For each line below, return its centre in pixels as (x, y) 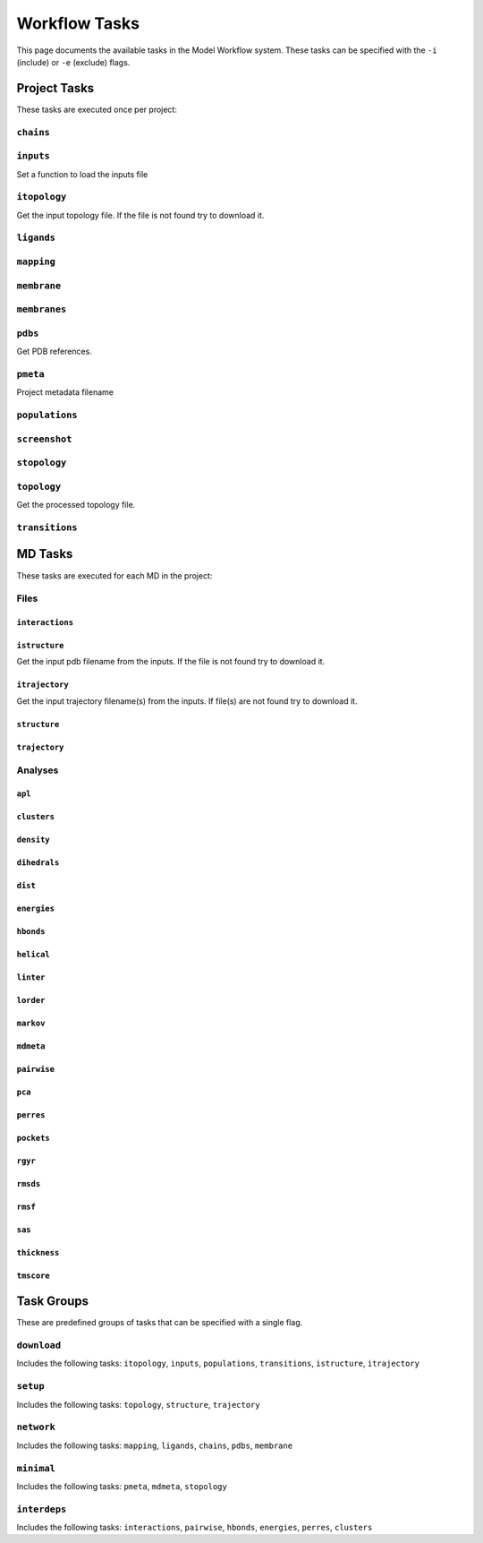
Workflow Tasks (78, 23)
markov (31, 1024)
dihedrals (38, 863)
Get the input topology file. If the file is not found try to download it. (140, 215)
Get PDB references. (55, 351)
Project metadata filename (65, 392)
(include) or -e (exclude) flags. (73, 62)
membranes (42, 309)
